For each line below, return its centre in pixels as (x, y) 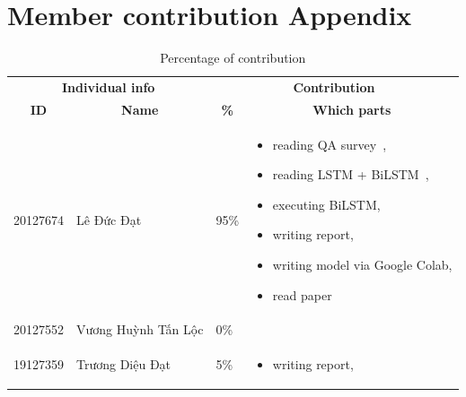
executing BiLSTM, (326, 204)
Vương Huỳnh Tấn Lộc (140, 329)
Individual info (109, 86)
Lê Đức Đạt (109, 219)
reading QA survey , (330, 144)
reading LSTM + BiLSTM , (351, 174)
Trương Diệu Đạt (124, 364)
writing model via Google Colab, (362, 265)
